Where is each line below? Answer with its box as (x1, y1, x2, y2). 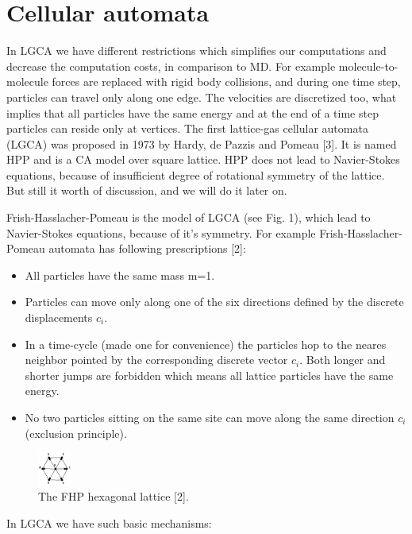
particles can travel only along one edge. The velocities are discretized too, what (6, 88, 397, 105)
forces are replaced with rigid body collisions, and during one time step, (52, 73, 401, 90)
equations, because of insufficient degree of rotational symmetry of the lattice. (6, 166, 385, 183)
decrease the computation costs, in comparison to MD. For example (6, 57, 336, 74)
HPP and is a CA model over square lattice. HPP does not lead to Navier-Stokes (6, 151, 400, 168)
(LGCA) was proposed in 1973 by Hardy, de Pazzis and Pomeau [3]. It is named (6, 135, 397, 152)
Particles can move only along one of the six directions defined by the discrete (25, 293, 404, 310)
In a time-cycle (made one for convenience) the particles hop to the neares (25, 335, 387, 352)
